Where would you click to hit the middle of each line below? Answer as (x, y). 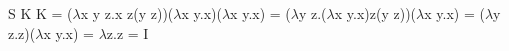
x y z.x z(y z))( (127, 13)
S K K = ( (40, 13)
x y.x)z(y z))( (375, 13)
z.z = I (127, 32)
